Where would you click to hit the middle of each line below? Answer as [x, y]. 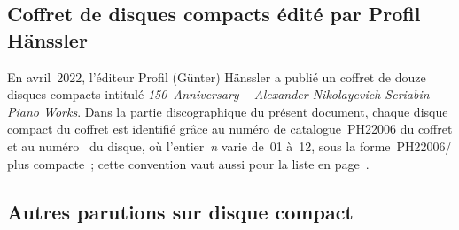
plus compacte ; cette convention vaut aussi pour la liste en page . [188, 163]
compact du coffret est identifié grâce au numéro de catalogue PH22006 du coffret [230, 129]
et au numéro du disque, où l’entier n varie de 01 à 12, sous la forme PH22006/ [229, 146]
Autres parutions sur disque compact [180, 211]
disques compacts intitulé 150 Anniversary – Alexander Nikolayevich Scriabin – [224, 94]
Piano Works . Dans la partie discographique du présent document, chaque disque [228, 111]
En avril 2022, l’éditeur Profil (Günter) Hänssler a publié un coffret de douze [217, 77]
